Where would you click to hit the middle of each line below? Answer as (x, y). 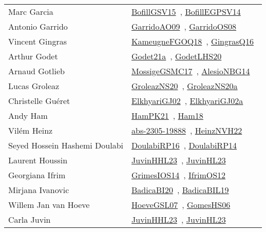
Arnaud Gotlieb (36, 71)
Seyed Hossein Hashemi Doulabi (66, 145)
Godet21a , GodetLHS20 (177, 56)
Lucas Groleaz (34, 86)
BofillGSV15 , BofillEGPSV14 (186, 12)
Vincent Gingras (38, 41)
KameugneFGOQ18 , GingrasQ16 (193, 41)
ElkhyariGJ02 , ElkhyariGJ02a (187, 101)
